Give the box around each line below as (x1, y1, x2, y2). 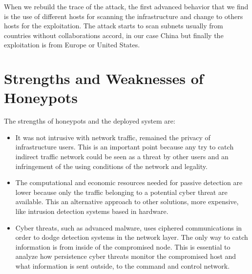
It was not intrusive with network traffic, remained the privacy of (15, 132, 210, 142)
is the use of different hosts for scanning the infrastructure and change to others (4, 11, 243, 21)
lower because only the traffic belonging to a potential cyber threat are (15, 187, 228, 197)
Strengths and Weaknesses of (4, 68, 204, 88)
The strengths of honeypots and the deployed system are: (4, 116, 175, 126)
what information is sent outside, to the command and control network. (15, 261, 230, 271)
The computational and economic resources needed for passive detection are (15, 177, 243, 188)
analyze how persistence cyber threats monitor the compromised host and (15, 251, 236, 261)
